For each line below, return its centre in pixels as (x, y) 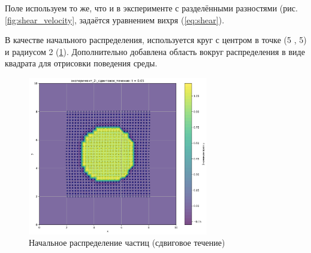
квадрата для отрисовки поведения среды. (81, 63)
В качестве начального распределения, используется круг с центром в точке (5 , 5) (156, 40)
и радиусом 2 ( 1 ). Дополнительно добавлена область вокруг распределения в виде (155, 51)
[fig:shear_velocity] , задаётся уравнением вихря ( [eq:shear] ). (115, 19)
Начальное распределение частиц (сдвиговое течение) (127, 243)
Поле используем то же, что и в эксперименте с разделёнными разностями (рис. (151, 8)
